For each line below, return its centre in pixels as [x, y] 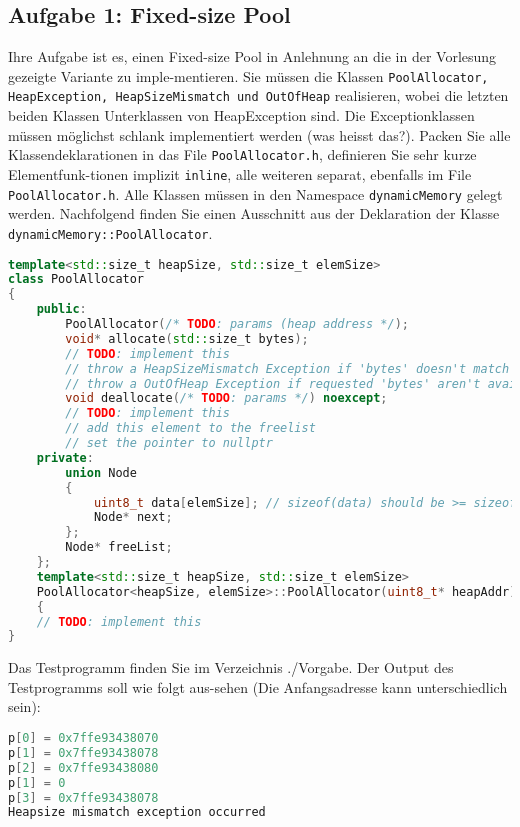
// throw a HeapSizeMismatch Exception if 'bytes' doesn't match [287, 368]
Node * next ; [133, 517]
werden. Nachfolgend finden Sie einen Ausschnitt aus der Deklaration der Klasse [254, 213]
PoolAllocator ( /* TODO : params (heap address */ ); [237, 324]
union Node [101, 472]
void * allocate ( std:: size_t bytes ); [187, 338]
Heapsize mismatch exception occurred [137, 812]
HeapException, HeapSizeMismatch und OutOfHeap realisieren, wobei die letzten [258, 95]
